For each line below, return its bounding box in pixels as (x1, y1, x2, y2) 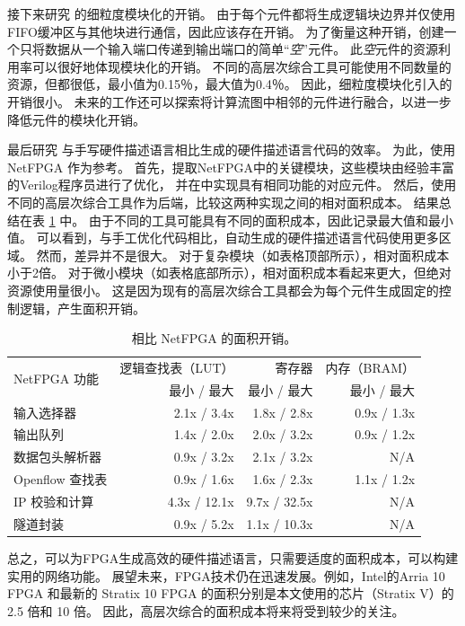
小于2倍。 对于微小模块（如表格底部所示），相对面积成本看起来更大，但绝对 (7, 263, 452, 282)
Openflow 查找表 (13, 470, 108, 489)
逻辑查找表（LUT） (119, 357, 234, 376)
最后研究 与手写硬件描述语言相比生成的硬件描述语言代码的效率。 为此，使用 (7, 140, 456, 159)
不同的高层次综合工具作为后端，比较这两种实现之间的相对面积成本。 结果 (7, 192, 439, 211)
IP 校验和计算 (13, 492, 94, 510)
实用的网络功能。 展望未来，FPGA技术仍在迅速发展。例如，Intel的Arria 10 (7, 566, 445, 585)
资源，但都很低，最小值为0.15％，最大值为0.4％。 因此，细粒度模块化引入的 (7, 75, 452, 93)
